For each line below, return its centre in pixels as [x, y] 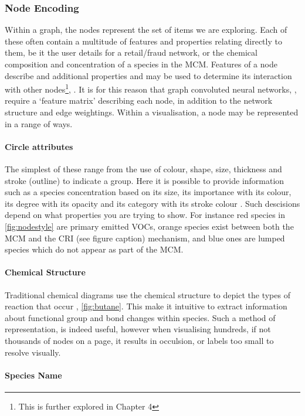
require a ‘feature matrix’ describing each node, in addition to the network [139, 100]
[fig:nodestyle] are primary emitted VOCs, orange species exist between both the [149, 226]
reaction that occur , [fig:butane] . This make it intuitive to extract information [146, 306]
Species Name [33, 375]
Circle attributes [39, 146]
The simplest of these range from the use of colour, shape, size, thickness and [143, 169]
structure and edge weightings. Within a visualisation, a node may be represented [152, 112]
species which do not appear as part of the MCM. [94, 249]
